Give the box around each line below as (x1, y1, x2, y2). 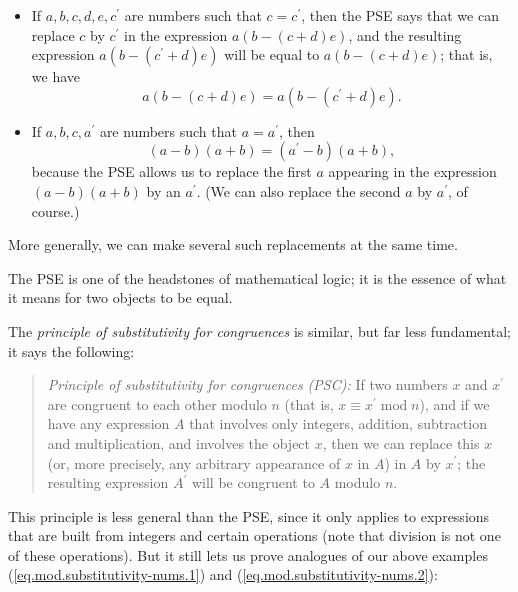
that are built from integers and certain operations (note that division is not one (8, 525, 501, 546)
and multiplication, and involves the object (47, 432, 311, 453)
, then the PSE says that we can (301, 5, 499, 25)
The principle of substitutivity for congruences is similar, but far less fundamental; (8, 320, 511, 341)
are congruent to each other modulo (47, 393, 267, 414)
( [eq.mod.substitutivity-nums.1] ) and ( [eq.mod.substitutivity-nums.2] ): (8, 564, 438, 585)
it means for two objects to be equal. (8, 287, 233, 308)
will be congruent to (191, 472, 315, 493)
